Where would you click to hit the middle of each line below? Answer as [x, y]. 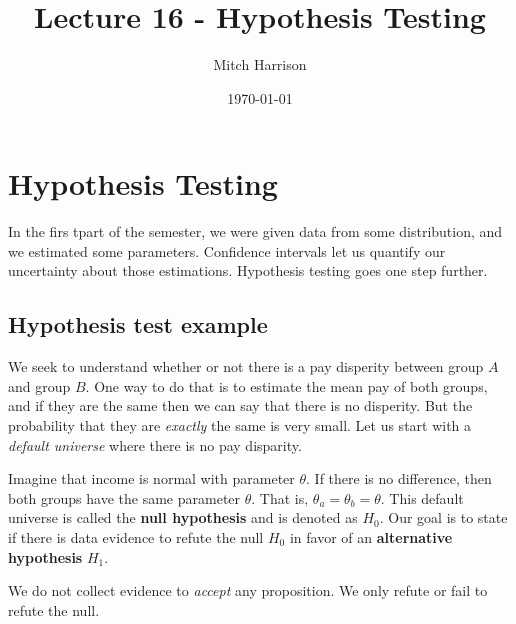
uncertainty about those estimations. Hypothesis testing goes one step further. [248, 270]
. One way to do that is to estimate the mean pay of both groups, [286, 385]
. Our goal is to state [443, 517]
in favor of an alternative [371, 536]
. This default [422, 497]
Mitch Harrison [260, 64]
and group [39, 385]
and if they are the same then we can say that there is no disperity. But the [240, 405]
